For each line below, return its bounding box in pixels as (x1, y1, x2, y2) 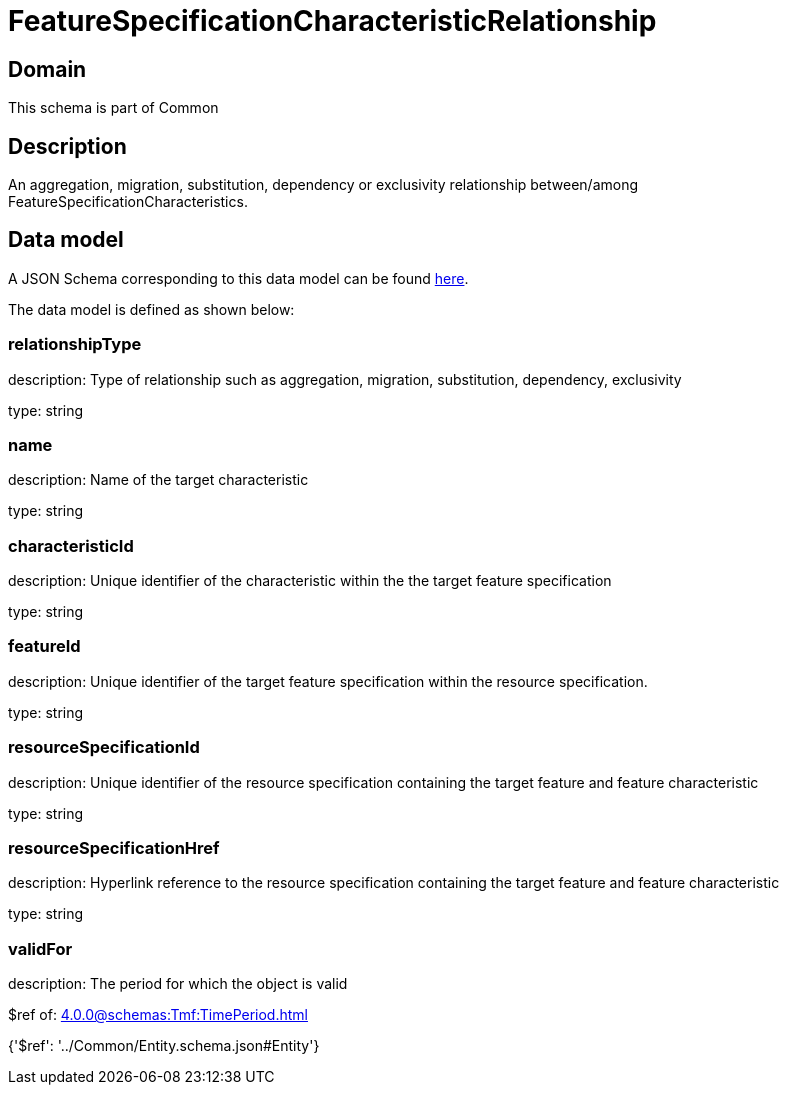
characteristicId (8, 535, 134, 556)
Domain (8, 56, 87, 82)
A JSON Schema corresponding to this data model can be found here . (8, 269, 469, 287)
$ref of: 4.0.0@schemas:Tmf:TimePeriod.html (8, 1006, 308, 1024)
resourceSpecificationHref (8, 837, 220, 858)
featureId (8, 636, 81, 657)
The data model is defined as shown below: (8, 300, 295, 318)
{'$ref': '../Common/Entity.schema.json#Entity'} (8, 1037, 320, 1055)
